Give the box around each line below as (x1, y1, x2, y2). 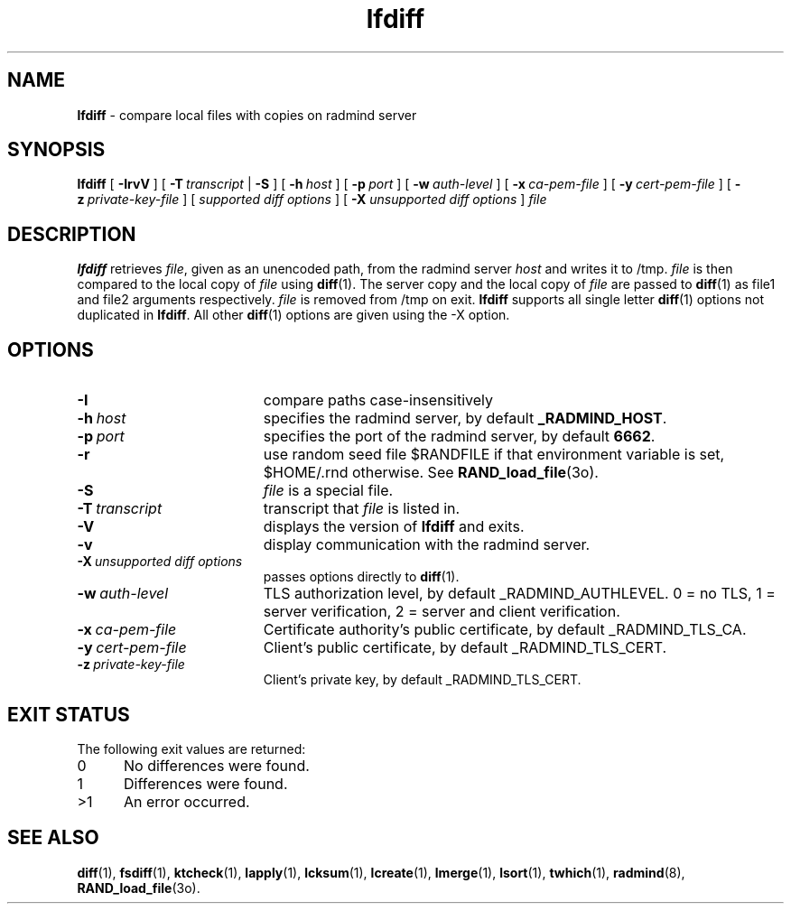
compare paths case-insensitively (263, 391, 493, 410)
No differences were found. (123, 756, 310, 775)
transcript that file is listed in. (263, 499, 461, 518)
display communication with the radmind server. (263, 535, 591, 554)
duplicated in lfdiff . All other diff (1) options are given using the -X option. (77, 307, 510, 323)
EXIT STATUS (7, 702, 130, 726)
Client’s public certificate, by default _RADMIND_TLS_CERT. (263, 638, 667, 657)
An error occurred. (123, 792, 250, 811)
